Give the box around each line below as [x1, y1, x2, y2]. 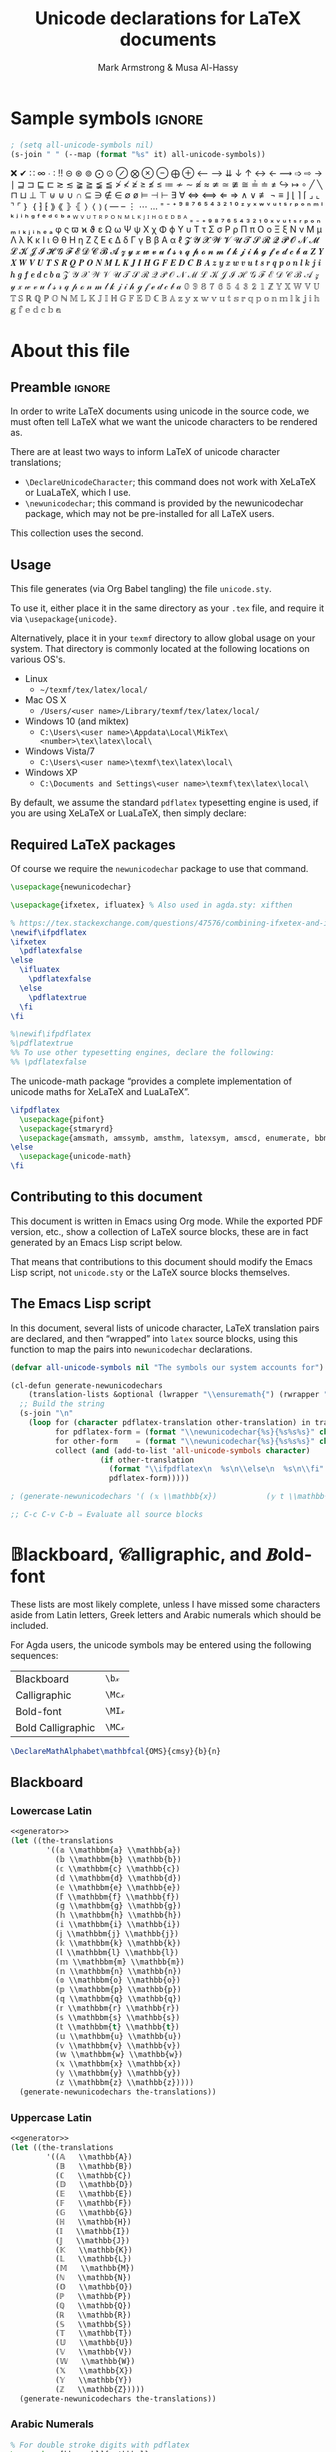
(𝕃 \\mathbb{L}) [54, 2254, 132, 2264]
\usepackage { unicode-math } [19, 1152, 132, 1162]
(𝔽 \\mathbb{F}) [54, 2198, 133, 2209]
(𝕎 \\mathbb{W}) [54, 2357, 136, 2367]
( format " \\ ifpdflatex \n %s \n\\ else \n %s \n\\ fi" [108, 1464, 325, 1474]
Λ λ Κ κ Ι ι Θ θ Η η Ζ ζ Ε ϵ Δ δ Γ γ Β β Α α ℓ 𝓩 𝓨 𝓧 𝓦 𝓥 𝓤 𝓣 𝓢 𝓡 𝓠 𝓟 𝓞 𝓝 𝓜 [10, 234, 320, 246]
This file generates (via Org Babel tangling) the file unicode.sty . [10, 583, 272, 595]
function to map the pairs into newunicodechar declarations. [10, 1343, 253, 1355]
